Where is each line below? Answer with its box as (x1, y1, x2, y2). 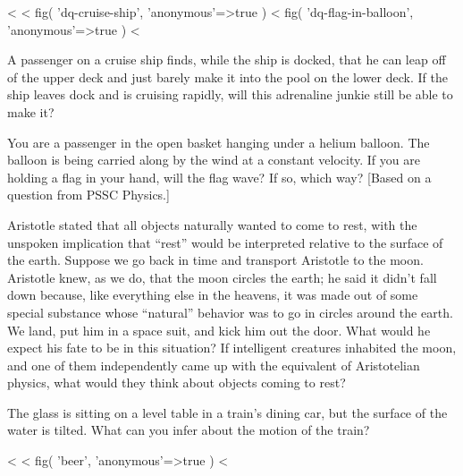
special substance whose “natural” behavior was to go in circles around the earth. (7, 302, 453, 321)
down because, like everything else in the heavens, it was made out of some (7, 285, 418, 304)
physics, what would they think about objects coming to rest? (7, 373, 346, 392)
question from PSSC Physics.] (7, 185, 170, 204)
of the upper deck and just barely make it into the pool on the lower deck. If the (7, 67, 448, 86)
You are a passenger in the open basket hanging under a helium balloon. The (7, 132, 430, 151)
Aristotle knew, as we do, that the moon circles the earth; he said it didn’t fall (7, 268, 437, 286)
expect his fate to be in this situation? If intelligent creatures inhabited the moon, (7, 338, 457, 357)
